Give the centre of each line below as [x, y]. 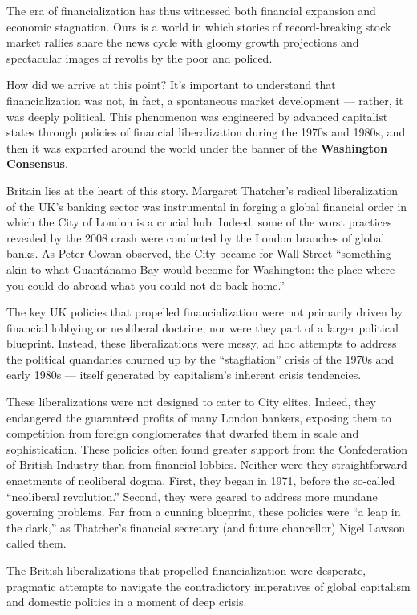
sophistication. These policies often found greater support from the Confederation [207, 448]
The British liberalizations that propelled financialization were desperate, [186, 570]
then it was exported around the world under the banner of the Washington [197, 147]
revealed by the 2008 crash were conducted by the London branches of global [196, 237]
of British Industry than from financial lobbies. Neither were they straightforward [207, 464]
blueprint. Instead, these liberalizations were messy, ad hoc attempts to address [202, 343]
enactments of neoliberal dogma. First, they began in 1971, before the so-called [201, 481]
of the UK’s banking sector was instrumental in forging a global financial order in [207, 206]
